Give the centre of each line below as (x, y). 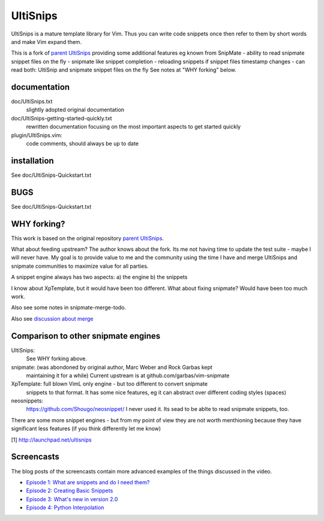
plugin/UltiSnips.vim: (37, 135)
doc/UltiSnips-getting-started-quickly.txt (61, 118)
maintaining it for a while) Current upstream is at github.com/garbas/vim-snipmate (128, 375)
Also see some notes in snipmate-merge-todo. (69, 307)
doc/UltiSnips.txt (32, 102)
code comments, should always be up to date (82, 143)
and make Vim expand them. (46, 42)
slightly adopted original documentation (75, 110)
